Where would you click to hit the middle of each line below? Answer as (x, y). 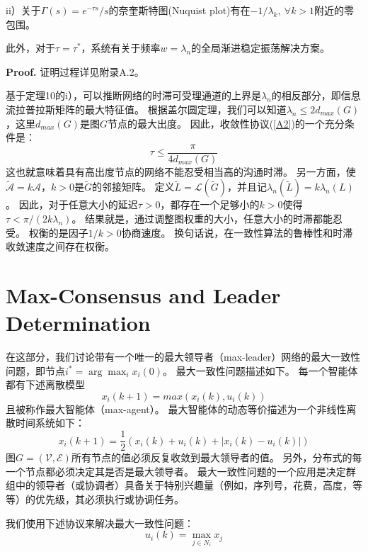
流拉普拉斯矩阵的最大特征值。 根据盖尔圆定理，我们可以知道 (146, 109)
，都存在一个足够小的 (210, 204)
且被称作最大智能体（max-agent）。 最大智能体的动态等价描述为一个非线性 (176, 409)
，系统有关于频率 (121, 48)
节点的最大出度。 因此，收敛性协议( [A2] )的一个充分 (226, 123)
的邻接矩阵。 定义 (133, 187)
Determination (78, 323)
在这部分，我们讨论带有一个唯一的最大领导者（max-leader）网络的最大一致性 (183, 357)
